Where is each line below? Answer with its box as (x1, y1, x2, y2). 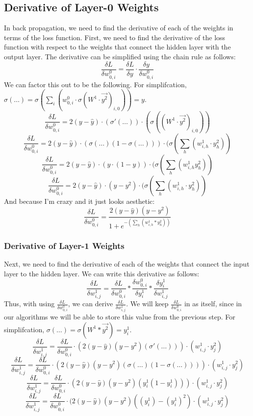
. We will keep (126, 298, 169, 309)
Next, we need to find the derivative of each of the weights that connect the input (4, 258, 250, 269)
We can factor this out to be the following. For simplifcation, (4, 79, 187, 89)
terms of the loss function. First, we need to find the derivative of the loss (4, 32, 226, 42)
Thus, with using (4, 298, 55, 309)
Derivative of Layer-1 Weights (4, 239, 125, 251)
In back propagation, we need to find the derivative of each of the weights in (4, 23, 233, 33)
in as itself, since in (184, 298, 242, 309)
